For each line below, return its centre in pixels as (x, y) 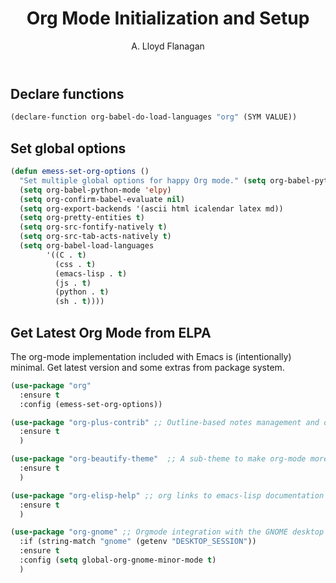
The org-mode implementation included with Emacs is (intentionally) (151, 356)
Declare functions (67, 93)
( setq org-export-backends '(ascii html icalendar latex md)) (151, 208)
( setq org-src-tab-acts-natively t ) (95, 237)
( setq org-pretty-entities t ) (82, 218)
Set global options (68, 148)
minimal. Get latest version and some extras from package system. (147, 367)
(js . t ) (73, 283)
